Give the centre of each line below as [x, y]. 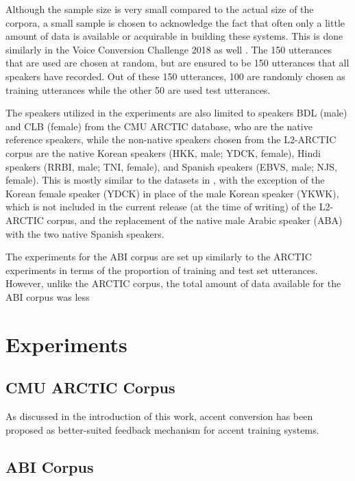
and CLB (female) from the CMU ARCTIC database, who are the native [159, 126]
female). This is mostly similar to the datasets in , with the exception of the [165, 180]
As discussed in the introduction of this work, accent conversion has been [159, 416]
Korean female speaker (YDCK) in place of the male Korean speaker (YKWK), [172, 193]
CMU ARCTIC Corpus [90, 387]
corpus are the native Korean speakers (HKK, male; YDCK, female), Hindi [163, 152]
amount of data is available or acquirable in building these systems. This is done [174, 36]
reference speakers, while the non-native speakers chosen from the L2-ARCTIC [171, 139]
